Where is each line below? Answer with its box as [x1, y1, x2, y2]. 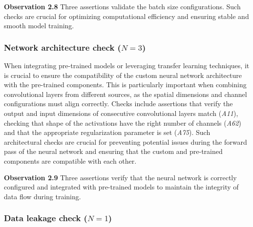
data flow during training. [4, 191, 81, 201]
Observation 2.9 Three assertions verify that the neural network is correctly [4, 172, 237, 182]
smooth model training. [4, 20, 74, 31]
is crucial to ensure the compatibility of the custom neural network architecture [4, 70, 242, 80]
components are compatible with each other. [4, 155, 137, 166]
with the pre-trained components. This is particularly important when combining [4, 79, 247, 90]
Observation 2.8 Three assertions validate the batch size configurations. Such [4, 1, 241, 11]
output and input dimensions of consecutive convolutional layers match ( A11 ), [4, 108, 238, 118]
